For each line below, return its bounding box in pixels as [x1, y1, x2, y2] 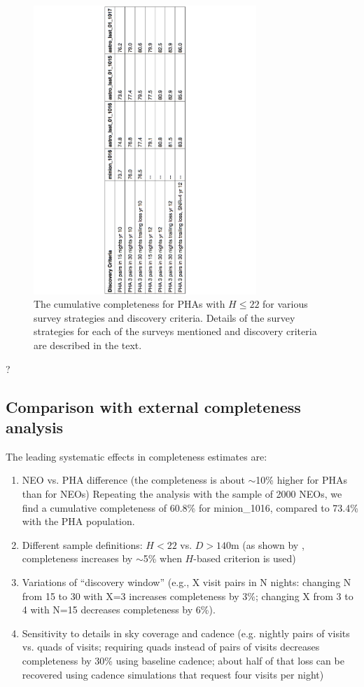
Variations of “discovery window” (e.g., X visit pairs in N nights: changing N [22, 574, 351, 589]
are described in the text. [34, 338, 142, 353]
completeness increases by [22, 551, 133, 566]
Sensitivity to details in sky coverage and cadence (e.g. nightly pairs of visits [22, 625, 350, 640]
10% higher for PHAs [255, 472, 347, 487]
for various [262, 297, 308, 311]
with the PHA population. [22, 514, 135, 529]
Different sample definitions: [22, 537, 143, 552]
